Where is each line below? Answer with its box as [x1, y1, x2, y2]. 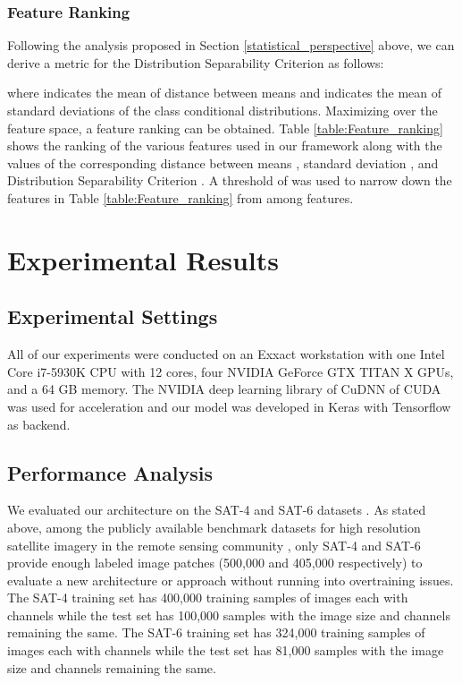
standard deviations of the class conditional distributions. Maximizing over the [7, 101, 438, 119]
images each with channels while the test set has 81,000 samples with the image [7, 641, 444, 660]
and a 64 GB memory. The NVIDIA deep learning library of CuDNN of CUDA [7, 380, 441, 398]
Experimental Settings [7, 303, 218, 330]
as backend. [7, 414, 71, 433]
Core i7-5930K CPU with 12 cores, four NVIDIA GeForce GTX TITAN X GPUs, [7, 362, 454, 380]
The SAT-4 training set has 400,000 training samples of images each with [7, 588, 408, 607]
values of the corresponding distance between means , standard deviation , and [7, 153, 439, 172]
